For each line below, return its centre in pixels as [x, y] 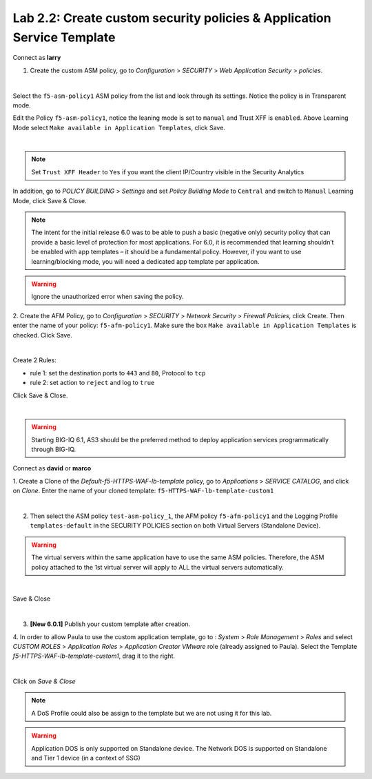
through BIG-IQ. [54, 449]
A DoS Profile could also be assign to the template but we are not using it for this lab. [152, 713]
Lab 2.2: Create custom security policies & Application [172, 18]
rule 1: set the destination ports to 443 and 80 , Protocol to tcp [118, 373]
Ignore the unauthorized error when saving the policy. [107, 297]
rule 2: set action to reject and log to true [92, 383]
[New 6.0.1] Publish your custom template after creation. [110, 624]
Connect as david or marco [52, 468]
